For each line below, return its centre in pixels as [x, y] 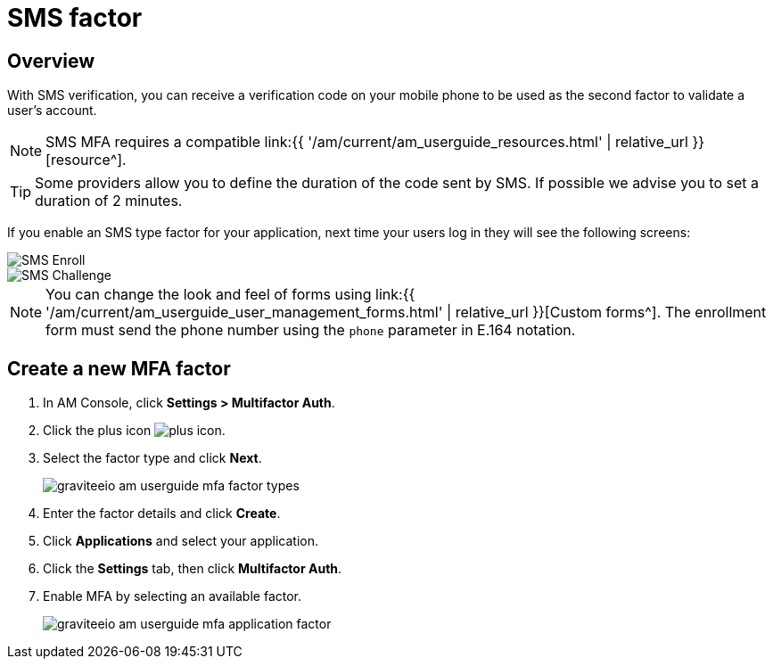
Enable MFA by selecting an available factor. [173, 596]
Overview [51, 61]
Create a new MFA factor [119, 368]
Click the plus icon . [134, 431]
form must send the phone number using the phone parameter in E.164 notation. [311, 330]
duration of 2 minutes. [109, 201]
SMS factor [75, 18]
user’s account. [52, 111]
